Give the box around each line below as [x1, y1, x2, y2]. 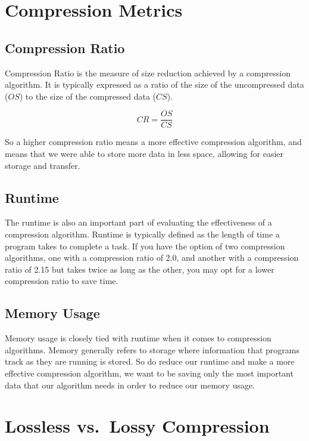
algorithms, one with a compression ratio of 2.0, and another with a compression [5, 251, 299, 264]
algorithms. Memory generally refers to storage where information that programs [5, 343, 299, 356]
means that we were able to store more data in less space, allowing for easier [5, 147, 284, 160]
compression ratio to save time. [5, 275, 118, 287]
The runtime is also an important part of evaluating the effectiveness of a [5, 216, 272, 229]
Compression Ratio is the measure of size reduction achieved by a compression [5, 66, 291, 79]
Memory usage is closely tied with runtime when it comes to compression [5, 332, 271, 344]
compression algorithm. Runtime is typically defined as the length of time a [5, 228, 280, 240]
